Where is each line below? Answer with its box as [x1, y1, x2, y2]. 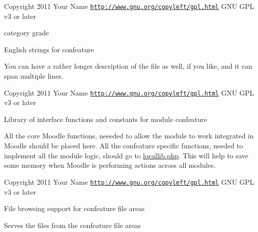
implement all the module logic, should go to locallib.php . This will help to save [4, 150, 249, 160]
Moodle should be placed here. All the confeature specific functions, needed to [4, 140, 243, 151]
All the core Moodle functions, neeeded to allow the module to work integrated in [4, 130, 254, 141]
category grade [4, 27, 49, 38]
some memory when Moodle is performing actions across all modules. [4, 160, 216, 170]
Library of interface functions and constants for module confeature [4, 114, 208, 124]
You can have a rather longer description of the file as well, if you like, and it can [4, 61, 253, 71]
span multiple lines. [4, 71, 63, 81]
